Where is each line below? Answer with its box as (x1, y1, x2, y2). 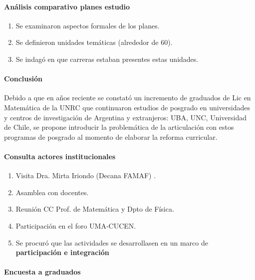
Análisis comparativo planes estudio (4, 1, 130, 11)
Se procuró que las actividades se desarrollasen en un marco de (15, 237, 208, 248)
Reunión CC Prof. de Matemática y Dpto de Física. (15, 204, 174, 214)
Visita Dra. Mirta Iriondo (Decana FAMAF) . (15, 170, 156, 181)
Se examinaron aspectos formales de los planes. (15, 20, 160, 30)
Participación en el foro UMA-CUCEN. (15, 220, 136, 231)
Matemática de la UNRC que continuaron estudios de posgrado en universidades (4, 102, 251, 112)
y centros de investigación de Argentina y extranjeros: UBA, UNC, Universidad (4, 112, 247, 122)
